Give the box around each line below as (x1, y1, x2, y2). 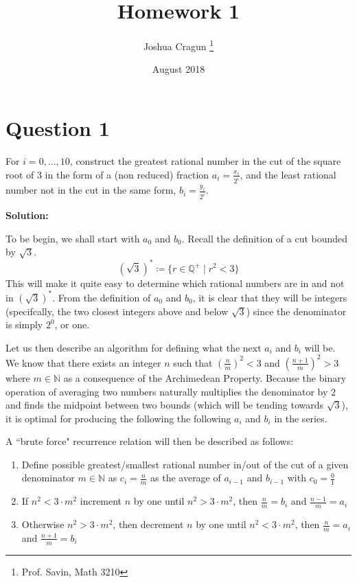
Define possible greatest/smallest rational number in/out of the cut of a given (21, 457, 349, 471)
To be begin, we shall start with (5, 231, 140, 245)
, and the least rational (240, 167, 336, 181)
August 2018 (152, 62, 205, 76)
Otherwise (21, 517, 65, 531)
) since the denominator (246, 304, 347, 318)
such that (173, 355, 213, 369)
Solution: (5, 208, 49, 222)
